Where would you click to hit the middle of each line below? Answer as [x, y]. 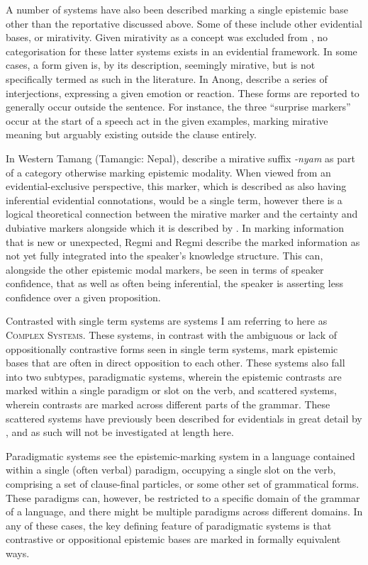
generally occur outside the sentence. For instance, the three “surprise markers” [178, 107]
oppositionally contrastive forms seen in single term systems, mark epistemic [172, 348]
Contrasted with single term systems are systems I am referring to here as [167, 321]
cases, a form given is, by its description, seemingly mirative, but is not [161, 65]
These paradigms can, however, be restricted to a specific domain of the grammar [183, 497]
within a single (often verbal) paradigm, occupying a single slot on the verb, [171, 470]
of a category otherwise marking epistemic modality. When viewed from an [168, 172]
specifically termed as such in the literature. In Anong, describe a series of [167, 78]
